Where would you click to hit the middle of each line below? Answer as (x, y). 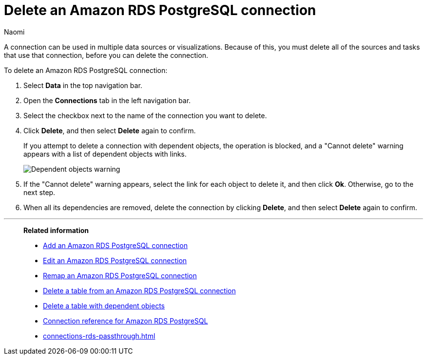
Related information (56, 230)
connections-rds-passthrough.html (99, 336)
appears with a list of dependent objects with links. (105, 154)
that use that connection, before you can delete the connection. (106, 55)
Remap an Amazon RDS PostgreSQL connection (120, 275)
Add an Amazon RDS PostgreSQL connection (115, 245)
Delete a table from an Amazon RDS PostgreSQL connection (139, 290)
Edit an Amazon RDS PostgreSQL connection (115, 260)
